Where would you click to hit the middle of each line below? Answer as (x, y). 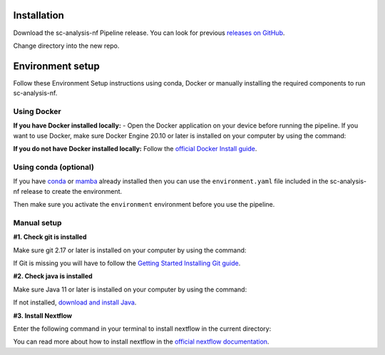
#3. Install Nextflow (43, 315)
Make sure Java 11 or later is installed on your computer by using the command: (130, 289)
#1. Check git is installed (50, 237)
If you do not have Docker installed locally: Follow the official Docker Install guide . (135, 149)
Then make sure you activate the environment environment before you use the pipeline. (144, 205)
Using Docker (37, 111)
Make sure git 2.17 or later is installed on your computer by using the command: (130, 250)
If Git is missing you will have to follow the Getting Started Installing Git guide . (127, 263)
